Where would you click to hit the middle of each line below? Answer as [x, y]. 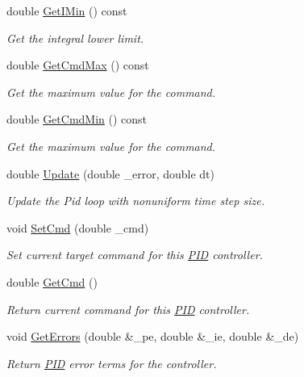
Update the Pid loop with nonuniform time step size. [135, 201]
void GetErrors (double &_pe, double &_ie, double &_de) [153, 336]
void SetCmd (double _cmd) [78, 227]
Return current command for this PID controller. [128, 309]
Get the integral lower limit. [75, 38]
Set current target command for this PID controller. [135, 255]
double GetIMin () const [67, 10]
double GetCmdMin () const [77, 119]
